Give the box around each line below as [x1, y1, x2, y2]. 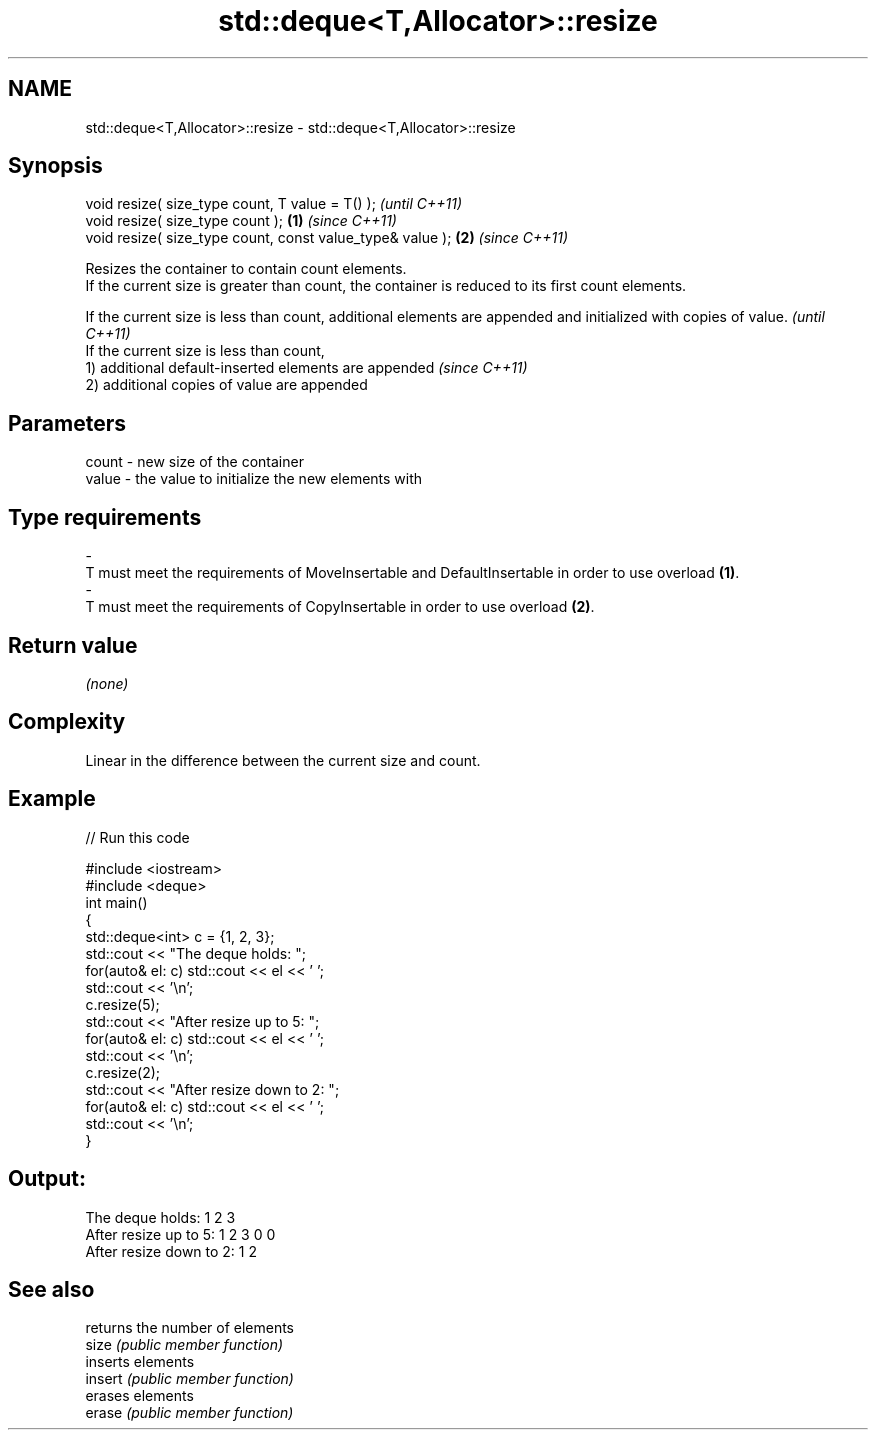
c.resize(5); [85, 995, 160, 1013]
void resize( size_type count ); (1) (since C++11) [85, 212, 397, 230]
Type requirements [8, 504, 202, 530]
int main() [85, 893, 148, 911]
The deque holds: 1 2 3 [85, 1208, 236, 1226]
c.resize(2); [85, 1063, 161, 1081]
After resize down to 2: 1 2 [85, 1242, 258, 1260]
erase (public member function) [85, 1404, 294, 1422]
